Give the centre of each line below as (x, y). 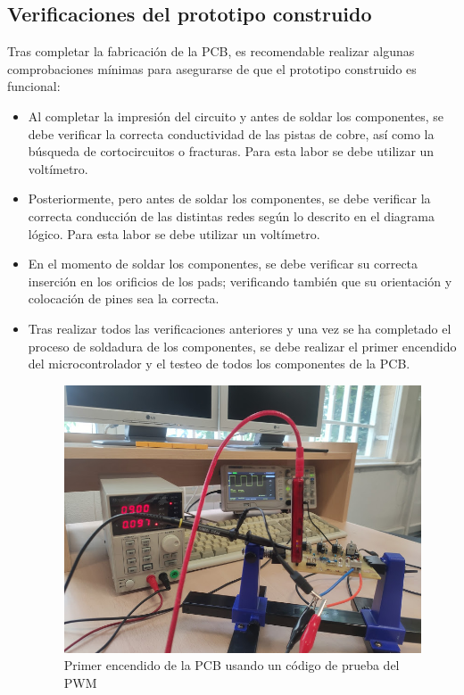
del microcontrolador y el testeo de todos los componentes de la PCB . (219, 364)
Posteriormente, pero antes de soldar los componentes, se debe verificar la (229, 199)
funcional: (34, 86)
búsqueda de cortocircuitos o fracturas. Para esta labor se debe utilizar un (231, 151)
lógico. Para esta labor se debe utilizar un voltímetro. (174, 233)
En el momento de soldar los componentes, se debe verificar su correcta (223, 264)
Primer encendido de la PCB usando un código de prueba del (232, 665)
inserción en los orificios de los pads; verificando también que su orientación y (240, 281)
